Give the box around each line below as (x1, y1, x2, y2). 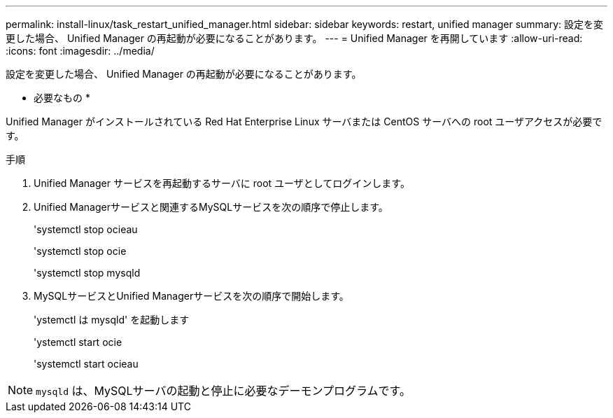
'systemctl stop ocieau (34, 223, 138, 235)
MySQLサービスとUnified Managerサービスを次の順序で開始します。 (34, 290, 349, 302)
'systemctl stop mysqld (34, 267, 141, 279)
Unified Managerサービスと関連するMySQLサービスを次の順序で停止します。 (34, 201, 388, 213)
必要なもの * (34, 92, 90, 104)
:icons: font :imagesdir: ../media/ (6, 45, 155, 57)
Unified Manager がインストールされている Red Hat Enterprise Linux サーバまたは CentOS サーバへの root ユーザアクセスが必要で (6, 116, 603, 127)
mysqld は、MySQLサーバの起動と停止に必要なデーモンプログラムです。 (36, 384, 411, 398)
